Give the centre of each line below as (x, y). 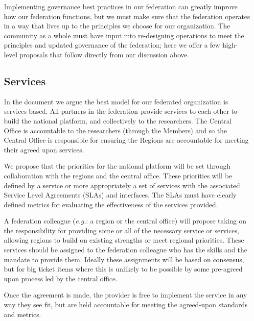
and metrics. (23, 314)
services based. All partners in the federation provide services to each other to (121, 111)
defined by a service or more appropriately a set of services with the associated (122, 185)
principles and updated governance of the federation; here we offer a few (112, 45)
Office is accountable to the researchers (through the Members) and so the (115, 130)
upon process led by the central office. (61, 278)
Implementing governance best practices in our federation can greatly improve (121, 6)
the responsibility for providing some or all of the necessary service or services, (122, 230)
